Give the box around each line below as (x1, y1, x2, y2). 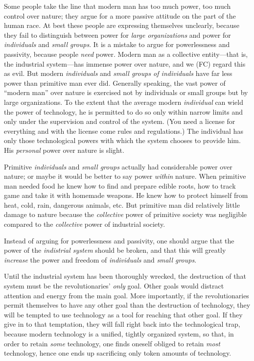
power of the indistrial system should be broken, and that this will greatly (4, 245, 226, 255)
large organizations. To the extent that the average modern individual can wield (4, 96, 243, 107)
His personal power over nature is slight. (4, 144, 124, 155)
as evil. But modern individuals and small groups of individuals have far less (4, 68, 232, 78)
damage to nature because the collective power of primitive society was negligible (4, 209, 247, 219)
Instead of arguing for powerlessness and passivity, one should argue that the (4, 235, 234, 245)
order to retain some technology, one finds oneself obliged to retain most (4, 338, 220, 348)
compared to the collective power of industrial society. (4, 219, 165, 229)
